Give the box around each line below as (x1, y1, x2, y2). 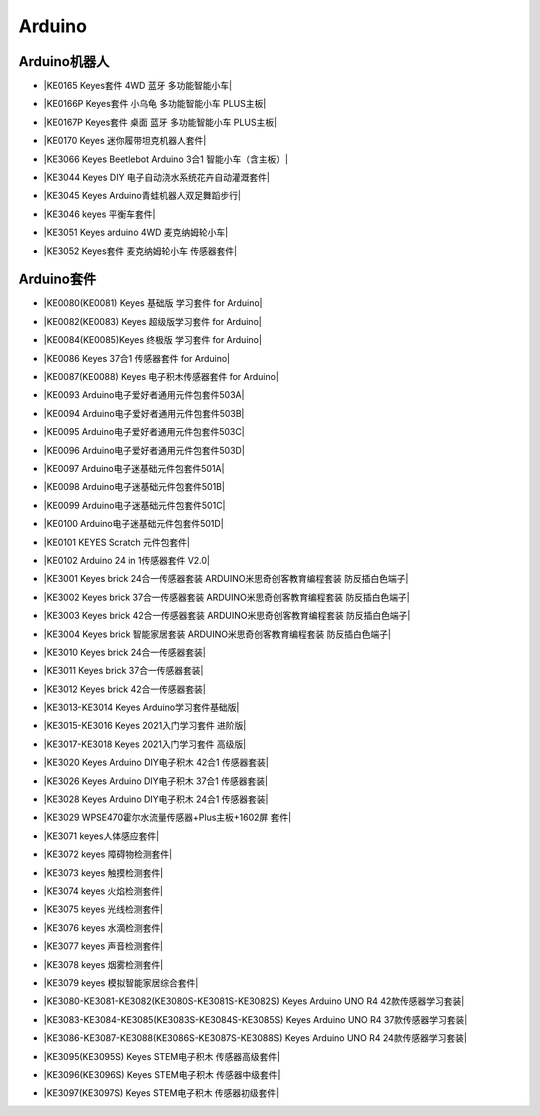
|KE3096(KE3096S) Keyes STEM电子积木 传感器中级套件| (43, 1068, 281, 1080)
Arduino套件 (18, 271, 97, 288)
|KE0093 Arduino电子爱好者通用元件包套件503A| (43, 389, 245, 401)
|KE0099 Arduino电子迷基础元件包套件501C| (43, 499, 226, 511)
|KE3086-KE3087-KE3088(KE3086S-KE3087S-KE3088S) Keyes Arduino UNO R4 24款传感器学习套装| (43, 1032, 467, 1044)
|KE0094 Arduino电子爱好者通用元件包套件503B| (43, 407, 245, 419)
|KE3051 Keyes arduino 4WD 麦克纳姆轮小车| (43, 226, 229, 239)
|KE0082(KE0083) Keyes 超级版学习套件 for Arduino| (43, 315, 262, 327)
